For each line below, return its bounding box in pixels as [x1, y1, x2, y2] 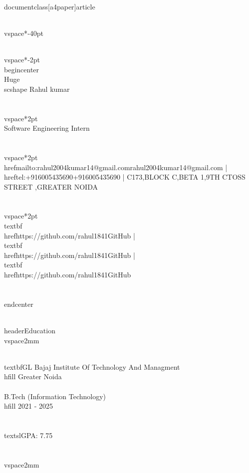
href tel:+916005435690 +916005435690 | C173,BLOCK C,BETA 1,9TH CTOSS [4, 172, 246, 182]
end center [4, 298, 33, 309]
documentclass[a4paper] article [4, 1, 95, 11]
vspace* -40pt [4, 27, 44, 38]
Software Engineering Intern [4, 123, 90, 133]
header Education [4, 325, 55, 335]
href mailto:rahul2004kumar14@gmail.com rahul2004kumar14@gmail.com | [4, 162, 228, 172]
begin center [4, 64, 39, 74]
